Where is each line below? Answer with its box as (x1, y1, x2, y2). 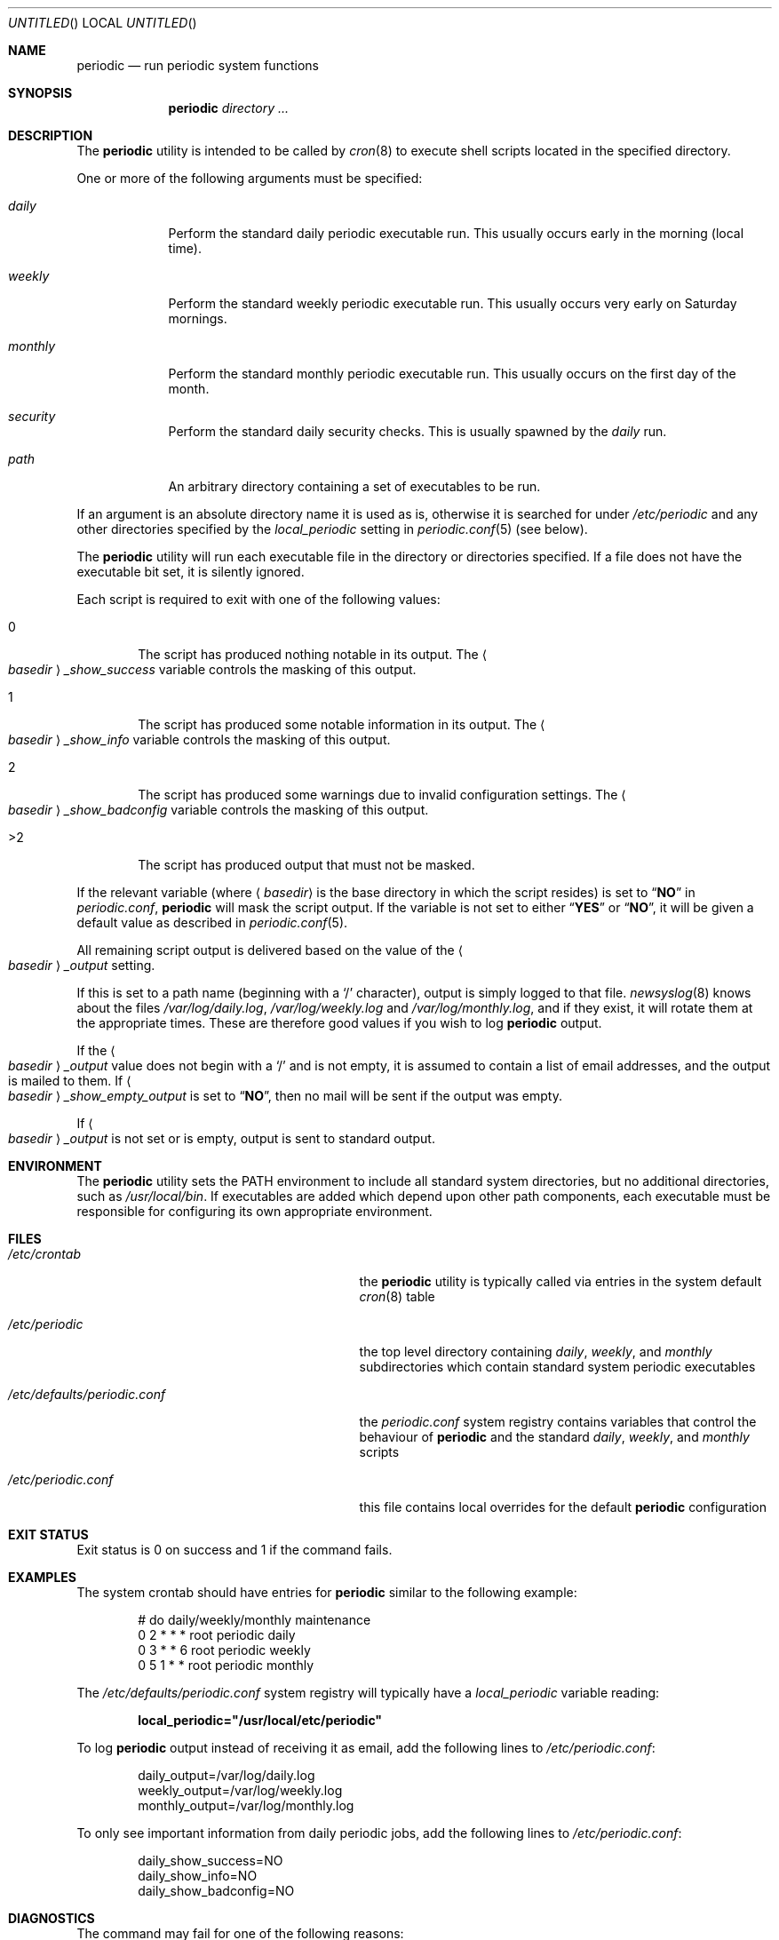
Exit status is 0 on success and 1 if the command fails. (76, 1542, 393, 1557)
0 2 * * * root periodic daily (138, 1627, 296, 1642)
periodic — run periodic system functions (76, 58, 319, 73)
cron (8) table (359, 1289, 435, 1304)
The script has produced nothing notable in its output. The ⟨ (138, 647, 488, 662)
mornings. (168, 311, 227, 326)
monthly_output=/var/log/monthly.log (138, 1798, 354, 1813)
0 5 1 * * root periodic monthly (138, 1658, 314, 1673)
